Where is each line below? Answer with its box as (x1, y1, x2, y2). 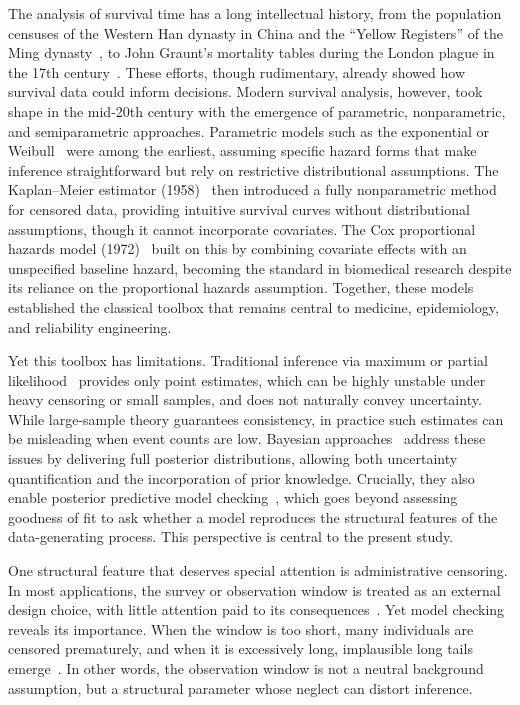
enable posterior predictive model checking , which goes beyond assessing (8, 487, 458, 508)
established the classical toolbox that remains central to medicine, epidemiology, (8, 296, 499, 317)
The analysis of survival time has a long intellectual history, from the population (8, 3, 502, 23)
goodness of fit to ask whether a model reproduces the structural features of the (8, 506, 498, 527)
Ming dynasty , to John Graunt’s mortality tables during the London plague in (8, 42, 495, 63)
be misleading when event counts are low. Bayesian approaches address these (8, 428, 486, 449)
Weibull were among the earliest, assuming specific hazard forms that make (8, 140, 477, 161)
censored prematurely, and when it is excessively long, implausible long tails (8, 638, 473, 659)
